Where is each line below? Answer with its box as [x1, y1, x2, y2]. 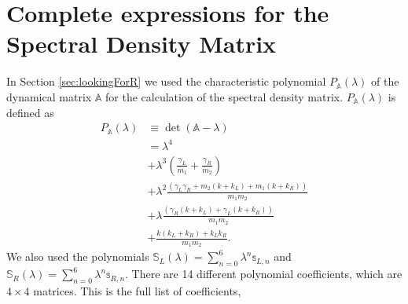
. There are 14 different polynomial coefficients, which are [125, 266, 402, 282]
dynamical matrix [6, 88, 92, 104]
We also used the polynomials [6, 248, 149, 265]
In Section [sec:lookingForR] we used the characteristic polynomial [6, 73, 326, 90]
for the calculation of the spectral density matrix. [105, 88, 344, 104]
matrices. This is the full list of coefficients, [33, 283, 241, 299]
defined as [6, 104, 54, 120]
